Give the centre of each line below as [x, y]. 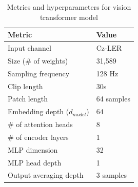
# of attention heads [40, 124]
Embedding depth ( [38, 111]
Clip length [25, 86]
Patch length [28, 99]
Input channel [29, 48]
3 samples [111, 175]
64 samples [113, 99]
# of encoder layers [38, 137]
